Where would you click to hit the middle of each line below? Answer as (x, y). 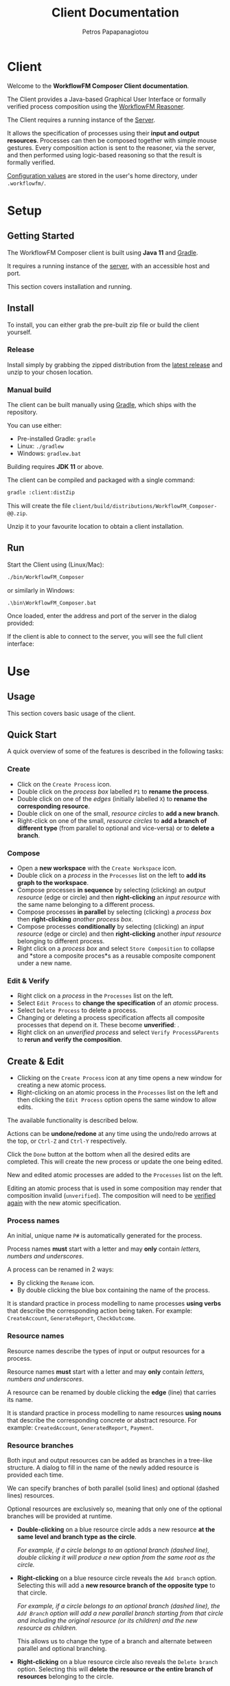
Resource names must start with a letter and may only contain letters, (106, 1371)
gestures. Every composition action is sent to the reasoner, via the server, (111, 147)
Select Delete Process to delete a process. (77, 1010)
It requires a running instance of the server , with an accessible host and (108, 265)
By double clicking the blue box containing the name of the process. (114, 1290)
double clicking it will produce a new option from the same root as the (116, 1557)
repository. (22, 412)
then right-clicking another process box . (75, 919)
